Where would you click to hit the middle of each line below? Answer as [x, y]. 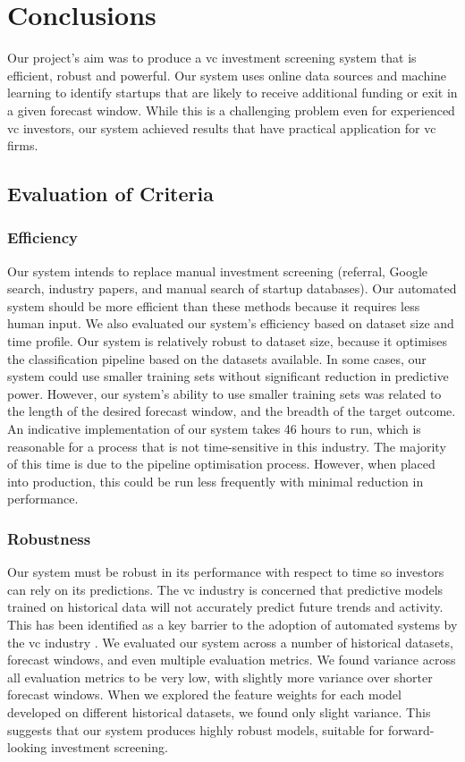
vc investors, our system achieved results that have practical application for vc [222, 127]
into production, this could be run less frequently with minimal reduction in [216, 481]
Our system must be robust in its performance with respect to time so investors [226, 572]
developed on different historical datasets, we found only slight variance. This [219, 711]
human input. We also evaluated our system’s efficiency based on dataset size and [231, 323]
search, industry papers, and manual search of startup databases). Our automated [232, 288]
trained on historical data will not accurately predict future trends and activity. [225, 607]
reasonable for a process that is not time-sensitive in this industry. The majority [227, 446]
